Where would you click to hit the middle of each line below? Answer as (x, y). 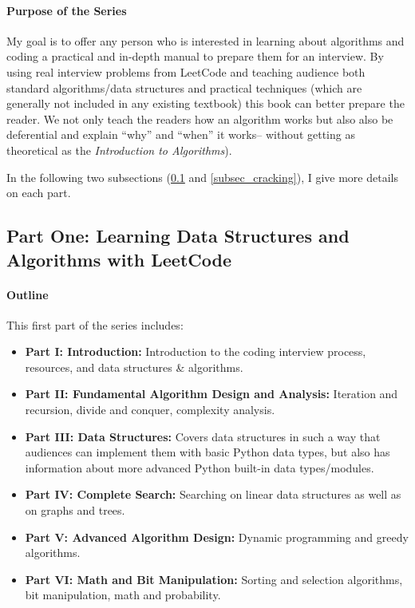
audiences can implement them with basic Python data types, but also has (207, 452)
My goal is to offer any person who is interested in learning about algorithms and (206, 40)
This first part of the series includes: (95, 324)
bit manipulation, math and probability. (123, 595)
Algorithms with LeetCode (119, 259)
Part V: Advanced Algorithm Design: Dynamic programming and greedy (217, 537)
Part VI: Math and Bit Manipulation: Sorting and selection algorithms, (214, 579)
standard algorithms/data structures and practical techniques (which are (184, 87)
